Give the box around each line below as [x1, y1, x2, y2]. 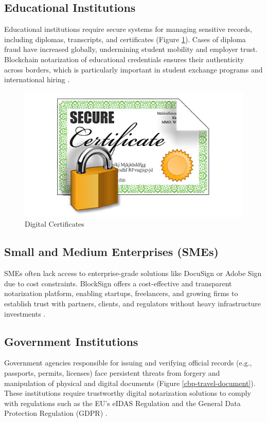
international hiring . [4, 74, 70, 85]
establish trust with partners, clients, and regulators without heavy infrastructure [4, 298, 261, 308]
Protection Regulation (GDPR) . [4, 408, 108, 418]
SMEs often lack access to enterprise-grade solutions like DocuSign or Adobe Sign [4, 268, 262, 279]
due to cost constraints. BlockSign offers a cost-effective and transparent [4, 278, 232, 288]
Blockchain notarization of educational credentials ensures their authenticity [4, 53, 244, 64]
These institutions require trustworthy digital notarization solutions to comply [4, 388, 251, 398]
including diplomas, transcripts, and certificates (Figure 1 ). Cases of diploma [4, 33, 246, 44]
